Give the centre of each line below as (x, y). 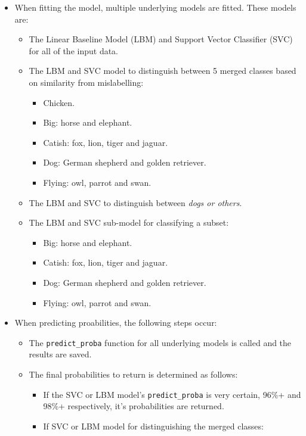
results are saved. (60, 354)
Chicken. (59, 102)
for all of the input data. (74, 50)
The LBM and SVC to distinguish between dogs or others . (135, 202)
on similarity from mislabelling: (86, 82)
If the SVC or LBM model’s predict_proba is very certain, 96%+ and (172, 394)
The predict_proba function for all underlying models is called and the (160, 342)
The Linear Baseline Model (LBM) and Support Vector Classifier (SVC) (161, 39)
